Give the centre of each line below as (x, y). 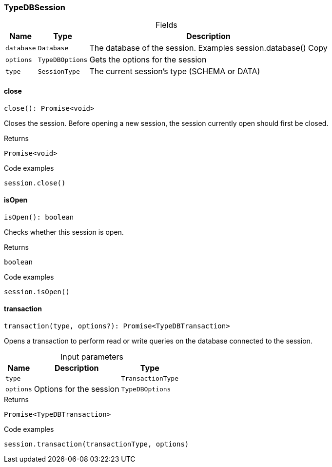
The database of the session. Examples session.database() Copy (208, 48)
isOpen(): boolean (39, 217)
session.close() (35, 183)
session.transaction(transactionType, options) (97, 444)
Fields (166, 25)
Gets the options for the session (148, 60)
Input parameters (92, 357)
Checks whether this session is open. (64, 232)
